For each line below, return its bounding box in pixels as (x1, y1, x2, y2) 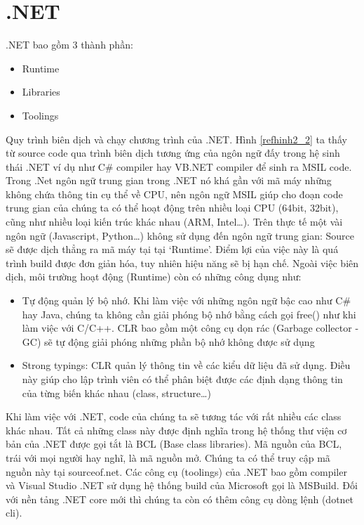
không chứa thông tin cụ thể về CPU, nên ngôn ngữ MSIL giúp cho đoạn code (6, 186, 343, 201)
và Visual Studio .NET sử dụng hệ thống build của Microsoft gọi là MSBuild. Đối (6, 478, 358, 493)
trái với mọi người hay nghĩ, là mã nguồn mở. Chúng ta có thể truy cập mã (6, 450, 330, 465)
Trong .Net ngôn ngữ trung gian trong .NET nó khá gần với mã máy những (6, 173, 332, 188)
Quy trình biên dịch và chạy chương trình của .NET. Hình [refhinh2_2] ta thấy (6, 131, 347, 146)
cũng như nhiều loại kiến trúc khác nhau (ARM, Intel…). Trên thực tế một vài (6, 214, 343, 229)
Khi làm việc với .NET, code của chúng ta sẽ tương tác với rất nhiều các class (6, 409, 342, 424)
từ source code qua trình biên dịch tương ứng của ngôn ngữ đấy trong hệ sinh (6, 145, 340, 160)
